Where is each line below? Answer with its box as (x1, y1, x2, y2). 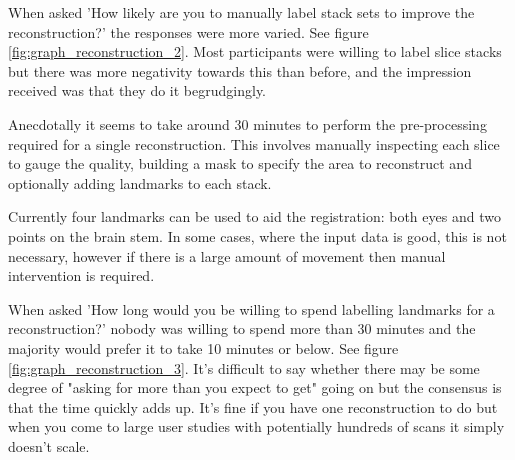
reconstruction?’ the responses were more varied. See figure (8, 21, 369, 42)
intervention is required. (8, 265, 155, 286)
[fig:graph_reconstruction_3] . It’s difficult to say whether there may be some (8, 357, 480, 378)
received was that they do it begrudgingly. (8, 80, 267, 101)
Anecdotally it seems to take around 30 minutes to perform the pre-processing (8, 113, 487, 134)
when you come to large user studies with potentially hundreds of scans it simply (8, 416, 505, 437)
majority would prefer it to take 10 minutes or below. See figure (8, 337, 399, 358)
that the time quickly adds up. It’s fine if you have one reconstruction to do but (8, 396, 498, 417)
